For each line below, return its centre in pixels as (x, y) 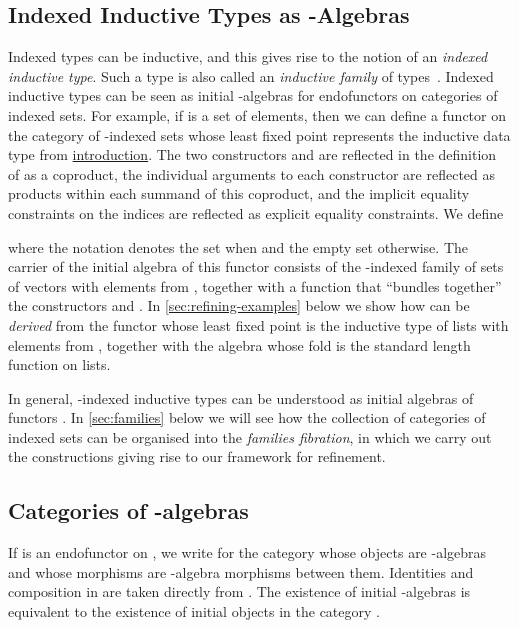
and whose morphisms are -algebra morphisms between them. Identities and (241, 571)
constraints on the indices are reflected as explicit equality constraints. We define (256, 212)
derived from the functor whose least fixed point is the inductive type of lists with (258, 324)
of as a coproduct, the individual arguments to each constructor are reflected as (252, 173)
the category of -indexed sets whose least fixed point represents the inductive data (259, 134)
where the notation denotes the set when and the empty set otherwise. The (238, 246)
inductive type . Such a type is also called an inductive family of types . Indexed (251, 75)
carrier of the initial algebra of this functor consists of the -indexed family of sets (256, 266)
